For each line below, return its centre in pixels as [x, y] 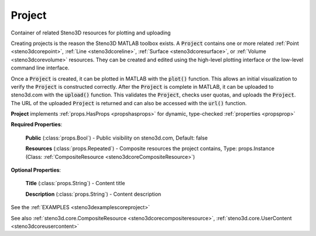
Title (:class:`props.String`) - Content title [75, 183]
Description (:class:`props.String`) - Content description [93, 194]
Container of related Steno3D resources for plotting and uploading [91, 33]
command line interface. [40, 68]
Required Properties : [37, 124]
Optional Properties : [36, 170]
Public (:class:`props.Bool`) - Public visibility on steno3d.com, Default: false [116, 138]
